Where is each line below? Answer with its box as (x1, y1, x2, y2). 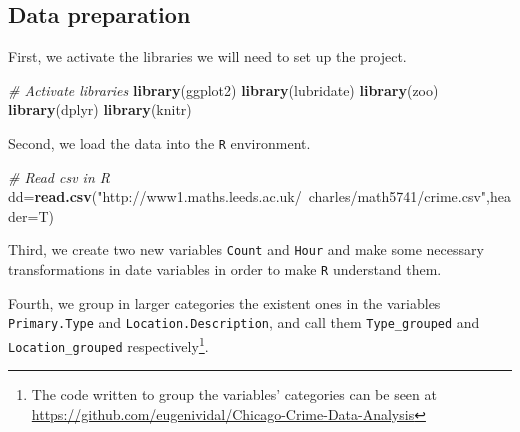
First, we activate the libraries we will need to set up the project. (8, 46, 407, 67)
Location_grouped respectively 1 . (8, 332, 209, 356)
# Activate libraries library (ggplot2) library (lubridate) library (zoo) (8, 79, 439, 100)
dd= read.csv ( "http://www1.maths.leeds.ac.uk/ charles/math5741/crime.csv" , (8, 186, 490, 207)
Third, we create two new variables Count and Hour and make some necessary (8, 239, 484, 260)
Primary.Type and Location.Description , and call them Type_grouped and (8, 312, 480, 333)
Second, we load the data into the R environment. (8, 132, 311, 153)
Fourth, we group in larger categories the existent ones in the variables (8, 292, 441, 313)
